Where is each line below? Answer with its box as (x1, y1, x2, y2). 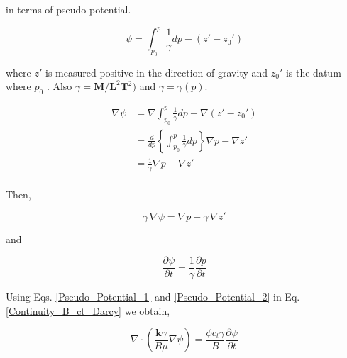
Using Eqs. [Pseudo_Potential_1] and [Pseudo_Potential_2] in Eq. (6, 289, 300, 304)
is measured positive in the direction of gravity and (45, 65, 268, 79)
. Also (46, 79, 72, 94)
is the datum (285, 65, 341, 79)
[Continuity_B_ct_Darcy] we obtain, (6, 303, 170, 318)
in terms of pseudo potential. (6, 2, 131, 16)
